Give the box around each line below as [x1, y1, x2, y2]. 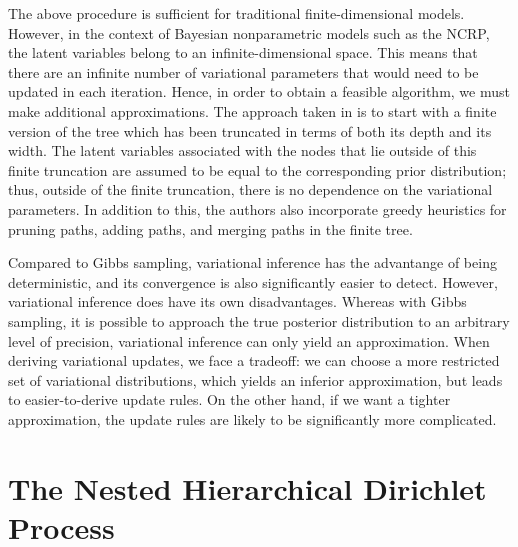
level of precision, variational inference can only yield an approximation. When [8, 330, 490, 351]
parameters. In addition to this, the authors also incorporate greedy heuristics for [8, 198, 507, 219]
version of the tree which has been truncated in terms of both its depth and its [8, 120, 492, 141]
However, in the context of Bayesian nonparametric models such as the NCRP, [8, 22, 490, 43]
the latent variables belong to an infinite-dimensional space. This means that [8, 42, 478, 63]
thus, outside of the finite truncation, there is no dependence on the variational [8, 179, 493, 200]
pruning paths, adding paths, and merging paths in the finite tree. [8, 218, 413, 239]
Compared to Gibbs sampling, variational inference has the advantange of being [8, 252, 497, 273]
